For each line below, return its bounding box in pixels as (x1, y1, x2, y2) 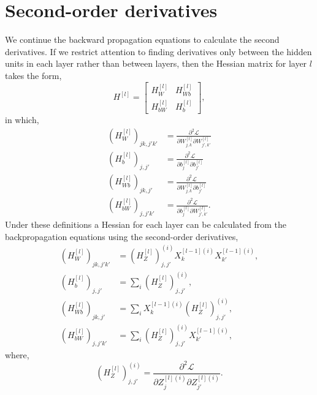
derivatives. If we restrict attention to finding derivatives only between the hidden (5, 45, 312, 58)
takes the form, (5, 69, 62, 81)
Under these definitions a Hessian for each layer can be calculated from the (5, 218, 286, 231)
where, (5, 348, 29, 361)
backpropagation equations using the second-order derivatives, (5, 230, 239, 243)
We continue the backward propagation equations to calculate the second (5, 33, 280, 46)
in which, (5, 113, 39, 126)
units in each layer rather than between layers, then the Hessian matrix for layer (5, 57, 307, 70)
